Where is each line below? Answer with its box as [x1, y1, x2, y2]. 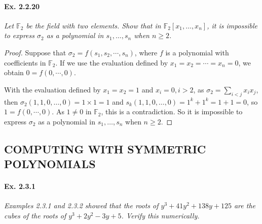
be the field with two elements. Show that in [26, 20, 161, 30]
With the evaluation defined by [4, 84, 101, 94]
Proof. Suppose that [4, 47, 66, 57]
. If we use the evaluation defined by [55, 57, 168, 68]
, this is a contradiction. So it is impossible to [101, 106, 243, 117]
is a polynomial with [165, 47, 229, 57]
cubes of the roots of [4, 210, 66, 220]
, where [134, 47, 158, 57]
